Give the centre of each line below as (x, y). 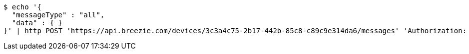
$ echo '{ (22, 7)
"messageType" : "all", (58, 15)
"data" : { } (37, 23)
